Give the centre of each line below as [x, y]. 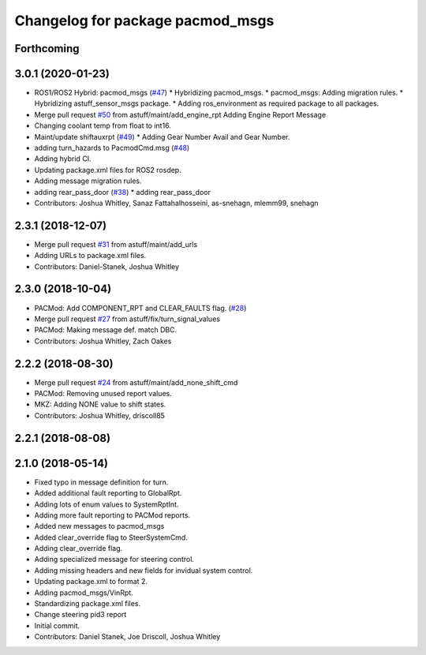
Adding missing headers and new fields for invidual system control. [144, 570]
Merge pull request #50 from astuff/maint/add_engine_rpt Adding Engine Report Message [180, 114]
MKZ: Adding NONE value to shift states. [100, 404]
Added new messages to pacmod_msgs [99, 526]
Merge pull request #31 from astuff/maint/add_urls [116, 244]
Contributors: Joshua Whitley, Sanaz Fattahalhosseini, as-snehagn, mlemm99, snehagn [176, 203]
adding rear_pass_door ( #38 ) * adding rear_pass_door [123, 192]
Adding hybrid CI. [63, 159]
